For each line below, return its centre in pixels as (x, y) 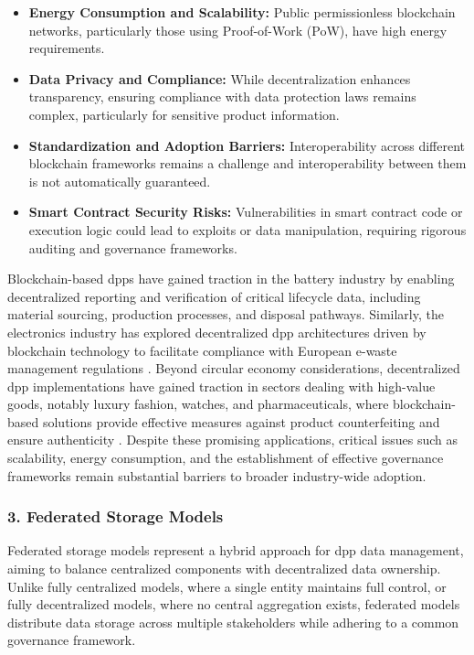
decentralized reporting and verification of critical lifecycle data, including (214, 296)
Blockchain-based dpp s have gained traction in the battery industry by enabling (231, 279)
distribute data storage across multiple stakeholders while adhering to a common (233, 622)
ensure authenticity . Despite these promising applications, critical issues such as (232, 440)
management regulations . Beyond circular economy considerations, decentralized (234, 368)
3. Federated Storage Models (116, 516)
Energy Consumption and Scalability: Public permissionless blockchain (242, 12)
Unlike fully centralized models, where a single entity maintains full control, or (227, 586)
